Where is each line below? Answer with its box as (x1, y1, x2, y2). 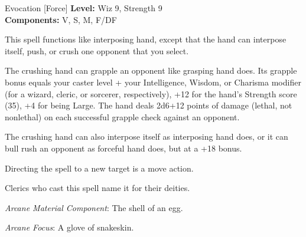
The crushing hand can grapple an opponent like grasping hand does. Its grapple (5, 64, 297, 77)
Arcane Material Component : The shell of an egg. (5, 201, 183, 213)
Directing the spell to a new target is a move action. (5, 162, 194, 174)
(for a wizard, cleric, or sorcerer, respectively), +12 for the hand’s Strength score (5, 87, 297, 100)
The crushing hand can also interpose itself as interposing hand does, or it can (5, 130, 288, 143)
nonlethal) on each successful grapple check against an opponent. (5, 110, 240, 123)
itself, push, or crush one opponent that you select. (5, 44, 189, 57)
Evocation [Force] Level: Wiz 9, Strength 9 (5, 2, 162, 14)
